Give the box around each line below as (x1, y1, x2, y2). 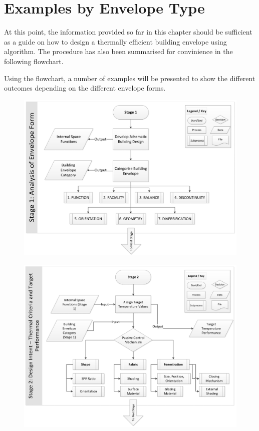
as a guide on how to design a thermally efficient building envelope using (4, 36, 227, 47)
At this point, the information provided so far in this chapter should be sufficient (4, 27, 252, 37)
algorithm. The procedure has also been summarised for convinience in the (4, 46, 233, 57)
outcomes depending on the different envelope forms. (4, 83, 166, 93)
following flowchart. (4, 56, 64, 66)
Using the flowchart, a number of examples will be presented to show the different (4, 73, 255, 83)
